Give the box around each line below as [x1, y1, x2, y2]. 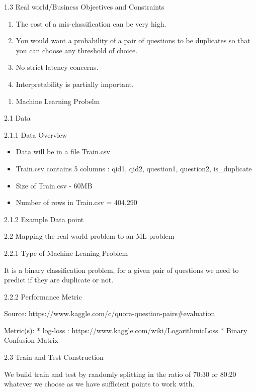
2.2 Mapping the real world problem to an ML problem [4, 231, 175, 241]
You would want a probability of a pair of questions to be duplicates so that [16, 35, 250, 46]
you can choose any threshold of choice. [16, 45, 138, 55]
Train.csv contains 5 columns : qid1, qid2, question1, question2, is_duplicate [16, 163, 252, 173]
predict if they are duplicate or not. [4, 274, 114, 285]
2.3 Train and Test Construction [4, 352, 104, 362]
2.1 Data [4, 113, 31, 123]
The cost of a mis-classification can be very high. [16, 18, 166, 29]
